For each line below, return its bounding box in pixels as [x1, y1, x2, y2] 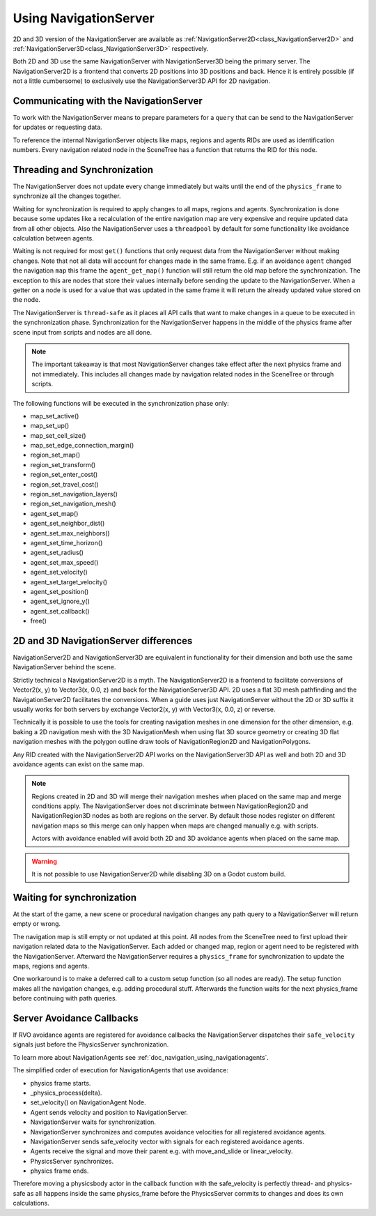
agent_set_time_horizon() [30, 538, 103, 547]
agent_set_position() [30, 587, 89, 595]
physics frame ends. [30, 1166, 89, 1175]
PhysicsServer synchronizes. [30, 1157, 114, 1165]
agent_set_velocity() [30, 568, 88, 577]
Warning [31, 857, 57, 865]
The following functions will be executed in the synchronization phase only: [13, 399, 229, 407]
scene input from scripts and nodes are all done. [13, 328, 152, 336]
